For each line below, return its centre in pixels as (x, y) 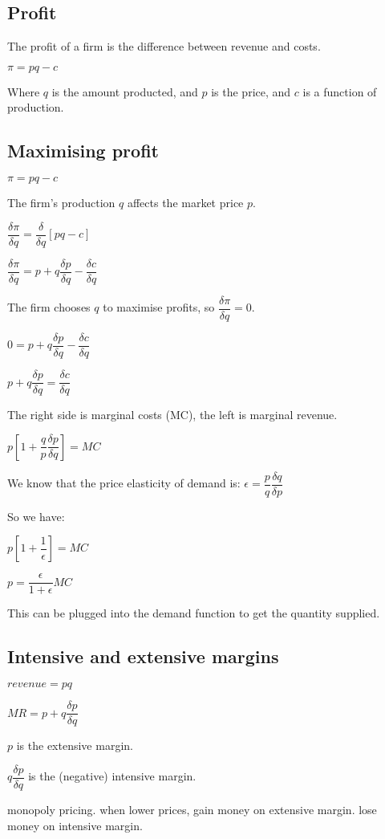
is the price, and (251, 91)
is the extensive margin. (75, 745)
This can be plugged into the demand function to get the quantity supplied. (194, 613)
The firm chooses (49, 307)
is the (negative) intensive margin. (112, 776)
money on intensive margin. (75, 825)
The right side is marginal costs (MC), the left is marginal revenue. (172, 415)
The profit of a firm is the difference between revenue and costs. (164, 46)
